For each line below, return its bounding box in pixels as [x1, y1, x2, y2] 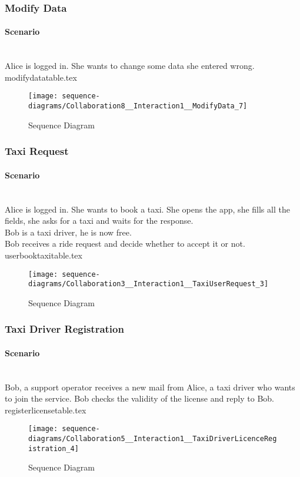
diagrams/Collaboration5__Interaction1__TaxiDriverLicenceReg [28, 435, 277, 443]
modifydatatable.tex [5, 71, 77, 83]
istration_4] [28, 444, 79, 453]
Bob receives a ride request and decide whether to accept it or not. [5, 237, 245, 250]
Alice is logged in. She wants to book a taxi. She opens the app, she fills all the [5, 203, 290, 215]
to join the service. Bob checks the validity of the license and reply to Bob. [5, 392, 274, 405]
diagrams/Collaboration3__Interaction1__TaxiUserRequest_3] [28, 280, 269, 289]
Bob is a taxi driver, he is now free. [5, 226, 132, 238]
